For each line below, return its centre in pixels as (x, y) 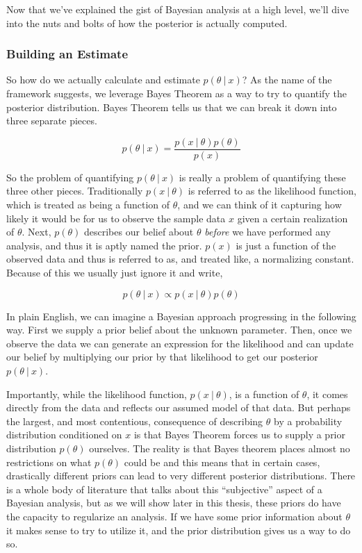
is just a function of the (286, 245)
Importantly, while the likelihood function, (97, 394)
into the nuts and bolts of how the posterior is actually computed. (147, 23)
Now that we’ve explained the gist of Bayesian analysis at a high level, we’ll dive (178, 9)
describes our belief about (139, 232)
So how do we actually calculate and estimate (103, 80)
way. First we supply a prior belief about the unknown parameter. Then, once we (179, 330)
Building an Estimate (67, 54)
